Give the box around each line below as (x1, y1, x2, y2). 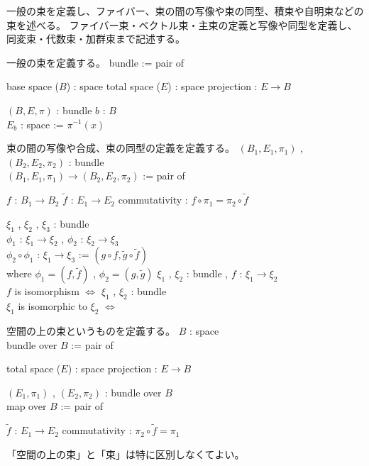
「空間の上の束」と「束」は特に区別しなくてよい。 (6, 446, 245, 461)
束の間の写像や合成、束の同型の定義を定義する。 (6, 140, 235, 155)
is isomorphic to (18, 299, 87, 314)
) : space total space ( (66, 79, 161, 94)
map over (6, 399, 47, 414)
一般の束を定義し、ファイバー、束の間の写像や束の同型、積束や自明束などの (6, 4, 364, 18)
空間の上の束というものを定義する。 (6, 323, 175, 338)
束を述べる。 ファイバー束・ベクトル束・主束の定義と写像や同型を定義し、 (6, 17, 358, 32)
